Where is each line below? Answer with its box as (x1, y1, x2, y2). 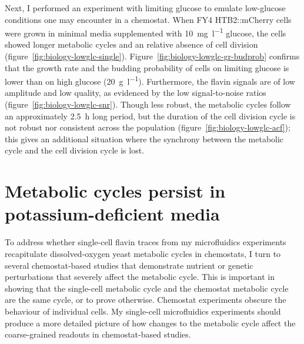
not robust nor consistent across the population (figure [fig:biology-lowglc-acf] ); (5, 121, 290, 133)
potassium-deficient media (5, 202, 220, 226)
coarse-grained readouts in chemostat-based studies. (5, 328, 191, 340)
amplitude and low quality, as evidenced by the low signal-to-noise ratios (5, 86, 266, 99)
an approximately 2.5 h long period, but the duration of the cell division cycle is (5, 109, 296, 122)
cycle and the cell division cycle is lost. (5, 144, 145, 156)
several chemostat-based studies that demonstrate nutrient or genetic (5, 259, 253, 271)
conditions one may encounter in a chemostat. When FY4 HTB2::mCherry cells (5, 13, 292, 25)
